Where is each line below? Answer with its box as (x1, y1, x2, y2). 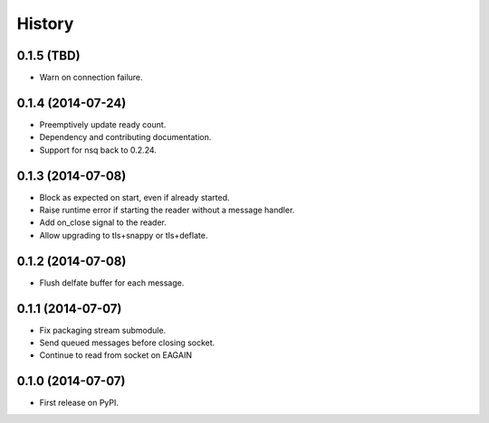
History (16, 14, 74, 33)
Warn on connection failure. (39, 72, 144, 83)
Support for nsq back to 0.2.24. (39, 145, 158, 155)
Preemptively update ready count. (39, 118, 167, 130)
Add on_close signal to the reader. (39, 217, 167, 228)
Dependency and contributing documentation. (39, 132, 212, 143)
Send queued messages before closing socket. (39, 337, 216, 348)
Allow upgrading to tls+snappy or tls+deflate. (39, 230, 208, 240)
